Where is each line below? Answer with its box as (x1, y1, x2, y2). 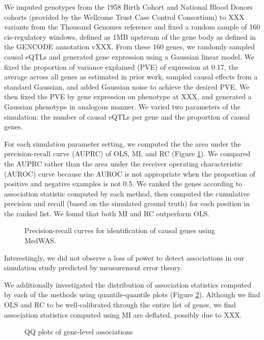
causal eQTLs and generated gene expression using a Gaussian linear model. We (4, 51, 254, 62)
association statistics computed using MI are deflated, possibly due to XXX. (4, 309, 242, 320)
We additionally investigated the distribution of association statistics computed (4, 279, 252, 290)
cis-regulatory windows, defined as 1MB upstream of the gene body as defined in (4, 31, 256, 42)
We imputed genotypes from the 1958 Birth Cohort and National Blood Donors (4, 2, 253, 12)
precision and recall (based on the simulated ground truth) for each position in (4, 198, 250, 209)
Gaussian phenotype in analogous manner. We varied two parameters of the (4, 101, 241, 111)
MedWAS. (24, 235, 56, 246)
